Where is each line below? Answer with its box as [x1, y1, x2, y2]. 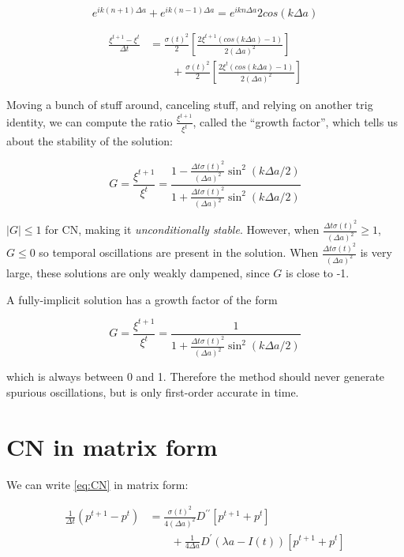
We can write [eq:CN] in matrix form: [6, 476, 189, 492]
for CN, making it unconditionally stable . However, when [45, 221, 320, 238]
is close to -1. [285, 264, 350, 280]
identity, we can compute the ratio [6, 113, 173, 130]
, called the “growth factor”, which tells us [193, 113, 398, 130]
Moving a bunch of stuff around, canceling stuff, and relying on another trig [6, 96, 373, 113]
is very [360, 244, 392, 261]
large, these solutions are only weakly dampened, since [6, 264, 270, 280]
